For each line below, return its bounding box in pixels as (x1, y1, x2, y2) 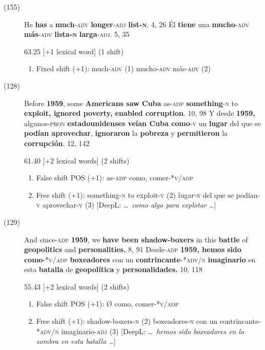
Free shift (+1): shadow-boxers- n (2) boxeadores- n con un (36, 316, 217, 326)
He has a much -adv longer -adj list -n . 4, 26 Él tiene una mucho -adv (24, 18, 250, 29)
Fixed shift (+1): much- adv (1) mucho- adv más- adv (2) (36, 63, 211, 74)
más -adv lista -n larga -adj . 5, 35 (24, 29, 130, 39)
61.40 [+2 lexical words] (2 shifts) (24, 155, 130, 166)
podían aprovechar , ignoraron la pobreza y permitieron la (24, 128, 228, 138)
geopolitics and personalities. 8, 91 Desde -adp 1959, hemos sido (24, 244, 241, 255)
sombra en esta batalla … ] (36, 336, 116, 346)
